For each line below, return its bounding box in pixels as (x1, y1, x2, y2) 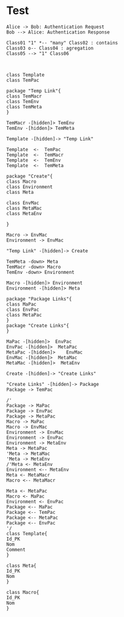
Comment (6, 546, 26, 552)
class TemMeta (6, 104, 43, 110)
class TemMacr (6, 93, 43, 99)
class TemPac (6, 77, 40, 83)
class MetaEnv (6, 210, 43, 216)
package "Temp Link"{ (6, 88, 61, 94)
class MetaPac (6, 312, 43, 318)
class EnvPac (6, 306, 40, 313)
